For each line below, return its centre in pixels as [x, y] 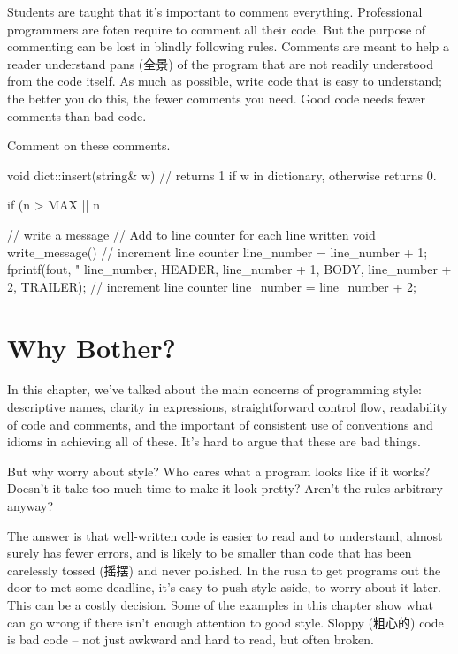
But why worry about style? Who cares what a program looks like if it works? [219, 471]
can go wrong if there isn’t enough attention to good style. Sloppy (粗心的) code [225, 622]
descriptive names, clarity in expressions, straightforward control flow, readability [227, 407]
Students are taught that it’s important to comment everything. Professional [215, 11]
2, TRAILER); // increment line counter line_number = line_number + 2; [212, 286]
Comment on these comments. [89, 145]
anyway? [31, 506]
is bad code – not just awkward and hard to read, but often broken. [191, 639]
